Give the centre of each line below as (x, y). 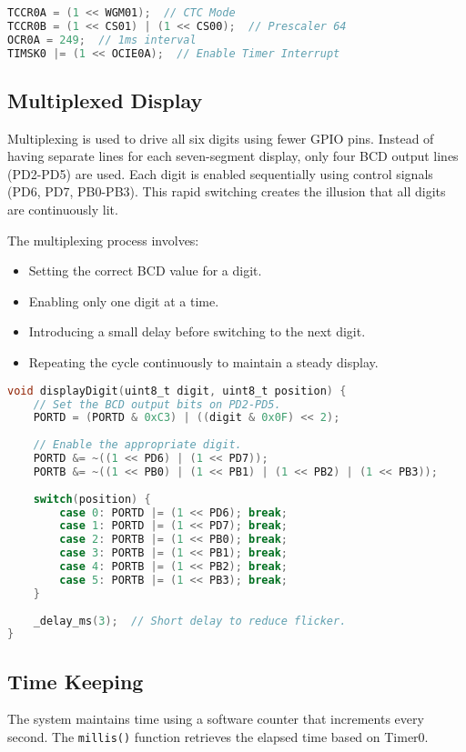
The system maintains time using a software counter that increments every (216, 719)
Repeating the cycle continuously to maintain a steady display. (203, 362)
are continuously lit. (63, 210)
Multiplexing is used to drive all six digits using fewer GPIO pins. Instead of (221, 138)
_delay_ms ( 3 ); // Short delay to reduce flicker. (190, 621)
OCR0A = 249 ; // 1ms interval (102, 40)
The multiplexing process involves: (103, 240)
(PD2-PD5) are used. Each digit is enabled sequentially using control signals (220, 173)
